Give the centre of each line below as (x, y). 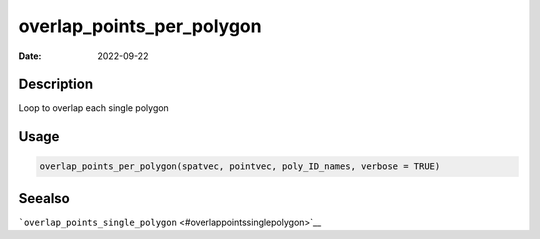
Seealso (44, 198)
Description (56, 84)
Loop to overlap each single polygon (93, 108)
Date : (30, 56)
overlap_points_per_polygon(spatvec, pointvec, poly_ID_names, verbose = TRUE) (240, 166)
